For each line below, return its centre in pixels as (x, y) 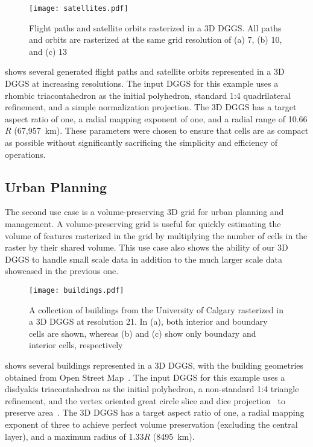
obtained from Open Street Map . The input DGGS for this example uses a (145, 377)
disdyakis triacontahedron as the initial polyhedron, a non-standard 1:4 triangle (152, 389)
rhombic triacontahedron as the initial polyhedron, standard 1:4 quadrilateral (148, 95)
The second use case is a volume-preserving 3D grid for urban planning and (144, 212)
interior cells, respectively (76, 345)
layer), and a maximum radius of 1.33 (74, 436)
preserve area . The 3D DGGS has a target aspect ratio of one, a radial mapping (155, 412)
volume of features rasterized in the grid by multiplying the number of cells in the (156, 235)
